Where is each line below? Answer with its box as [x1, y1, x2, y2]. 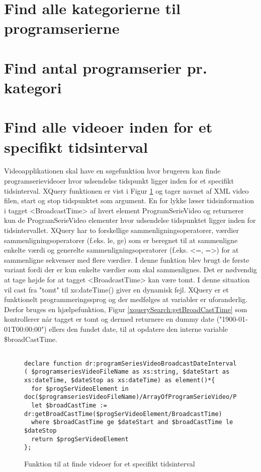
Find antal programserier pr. [4, 57, 207, 78]
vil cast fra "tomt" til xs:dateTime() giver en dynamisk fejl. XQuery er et [4, 284, 229, 294]
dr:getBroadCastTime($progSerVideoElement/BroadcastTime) [24, 410, 222, 418]
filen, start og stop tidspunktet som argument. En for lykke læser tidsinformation [4, 195, 254, 206]
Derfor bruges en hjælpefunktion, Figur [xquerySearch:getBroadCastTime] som [4, 304, 247, 314]
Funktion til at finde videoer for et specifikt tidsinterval [24, 458, 195, 468]
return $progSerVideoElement [31, 435, 129, 443]
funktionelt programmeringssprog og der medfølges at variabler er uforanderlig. [4, 294, 248, 305]
